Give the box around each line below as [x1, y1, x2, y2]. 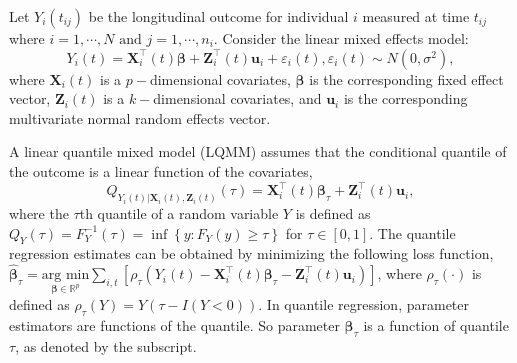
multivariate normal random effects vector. [9, 107, 271, 128]
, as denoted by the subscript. [15, 335, 197, 356]
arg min [41, 268, 90, 283]
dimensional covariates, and [153, 88, 322, 109]
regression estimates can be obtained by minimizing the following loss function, [9, 243, 494, 264]
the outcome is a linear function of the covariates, [9, 160, 313, 181]
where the [9, 202, 69, 223]
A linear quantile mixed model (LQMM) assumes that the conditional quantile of [9, 141, 507, 162]
